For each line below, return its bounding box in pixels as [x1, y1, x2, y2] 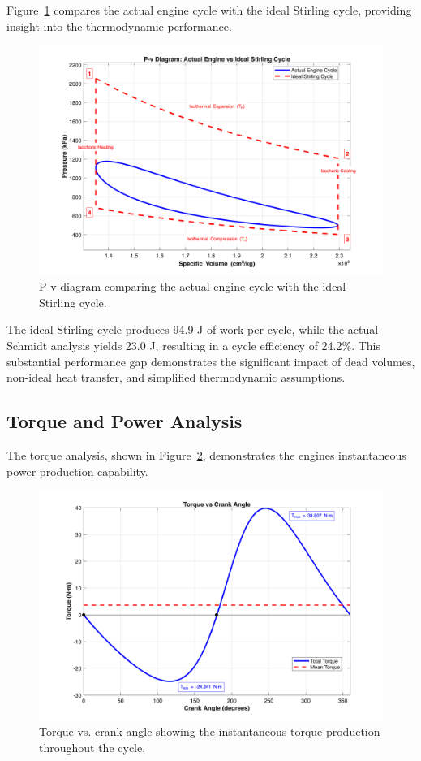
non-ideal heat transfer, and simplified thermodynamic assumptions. [6, 369, 346, 386]
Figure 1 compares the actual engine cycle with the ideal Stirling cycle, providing [6, 2, 412, 18]
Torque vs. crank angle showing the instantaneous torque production [39, 723, 380, 740]
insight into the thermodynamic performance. [6, 17, 232, 34]
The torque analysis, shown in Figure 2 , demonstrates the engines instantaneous [6, 446, 406, 463]
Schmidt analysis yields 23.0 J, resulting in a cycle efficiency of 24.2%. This [6, 336, 381, 353]
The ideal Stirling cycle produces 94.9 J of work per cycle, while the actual [6, 321, 379, 338]
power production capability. [6, 462, 148, 479]
